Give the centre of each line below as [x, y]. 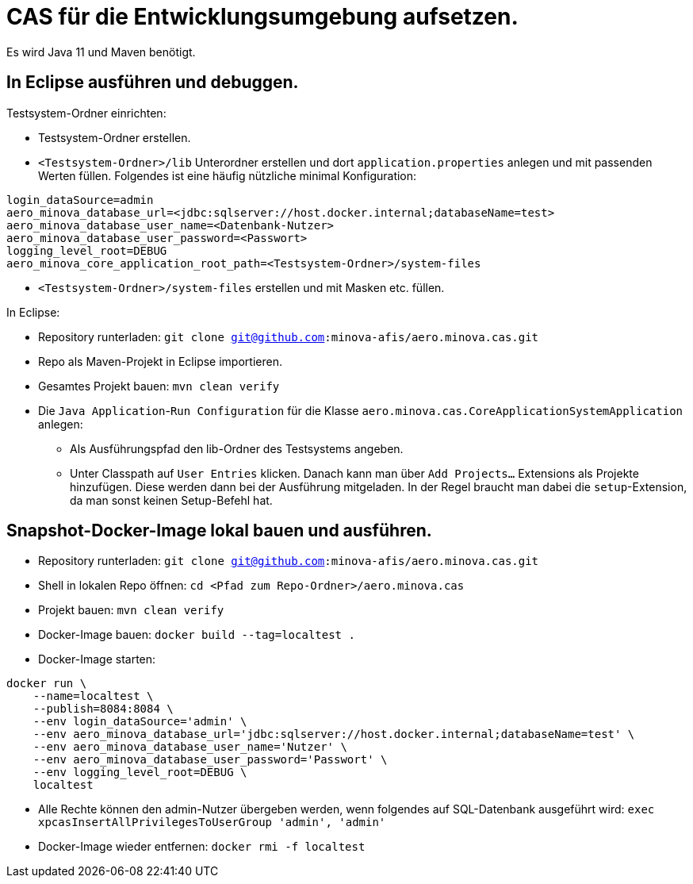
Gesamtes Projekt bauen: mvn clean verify [159, 386]
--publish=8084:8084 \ [103, 709]
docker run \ [47, 684]
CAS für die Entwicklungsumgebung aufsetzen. [262, 17]
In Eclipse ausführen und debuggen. [153, 83]
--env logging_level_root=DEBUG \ [140, 773]
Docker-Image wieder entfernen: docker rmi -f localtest [202, 847]
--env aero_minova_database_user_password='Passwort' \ [210, 760]
